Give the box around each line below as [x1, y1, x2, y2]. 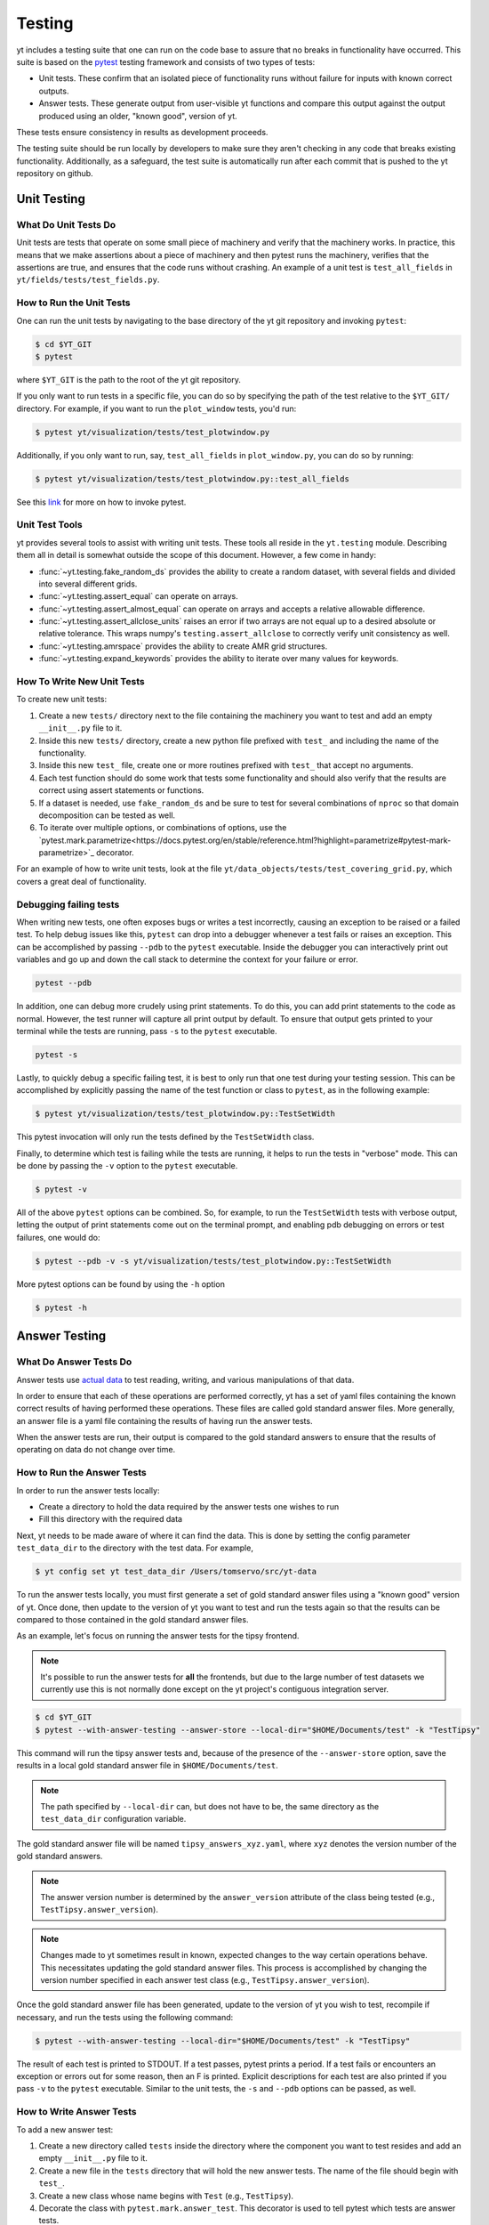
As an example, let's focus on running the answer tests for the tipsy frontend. [16, 1630, 300, 1641]
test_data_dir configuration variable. [40, 1814, 187, 1824]
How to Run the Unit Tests [16, 296, 131, 309]
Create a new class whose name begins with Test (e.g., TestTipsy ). [38, 2190, 293, 2201]
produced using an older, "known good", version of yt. [38, 110, 237, 121]
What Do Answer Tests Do [16, 1355, 132, 1368]
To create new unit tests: [16, 694, 107, 705]
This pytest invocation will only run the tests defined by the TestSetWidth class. [16, 1131, 315, 1143]
